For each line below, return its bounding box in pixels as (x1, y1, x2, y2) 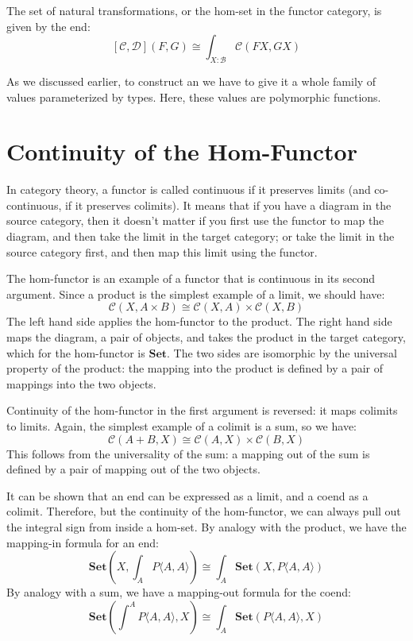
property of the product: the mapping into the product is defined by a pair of (6, 360, 384, 376)
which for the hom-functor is (6, 344, 145, 361)
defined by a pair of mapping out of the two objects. (6, 461, 261, 477)
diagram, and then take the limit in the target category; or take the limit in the (6, 228, 395, 245)
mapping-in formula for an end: (6, 534, 159, 550)
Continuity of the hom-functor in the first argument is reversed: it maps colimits (6, 402, 398, 419)
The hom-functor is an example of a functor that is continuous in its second (6, 270, 376, 287)
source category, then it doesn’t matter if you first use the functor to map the (6, 212, 384, 229)
